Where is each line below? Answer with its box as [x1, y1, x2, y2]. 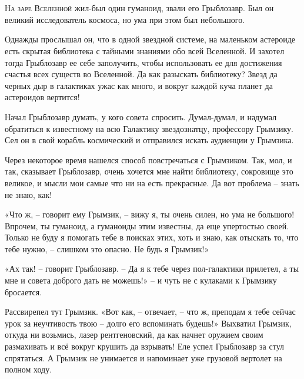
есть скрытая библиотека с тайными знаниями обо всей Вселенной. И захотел [5, 44, 285, 57]
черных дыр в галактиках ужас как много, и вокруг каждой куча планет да [5, 79, 273, 91]
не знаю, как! [5, 188, 52, 200]
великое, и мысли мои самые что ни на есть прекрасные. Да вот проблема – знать [5, 176, 299, 189]
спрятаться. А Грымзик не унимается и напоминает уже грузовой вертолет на [5, 351, 282, 364]
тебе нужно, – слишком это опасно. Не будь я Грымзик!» [5, 242, 209, 255]
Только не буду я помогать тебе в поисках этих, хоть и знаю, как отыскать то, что [5, 231, 299, 243]
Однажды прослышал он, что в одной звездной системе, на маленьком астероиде [5, 33, 296, 45]
